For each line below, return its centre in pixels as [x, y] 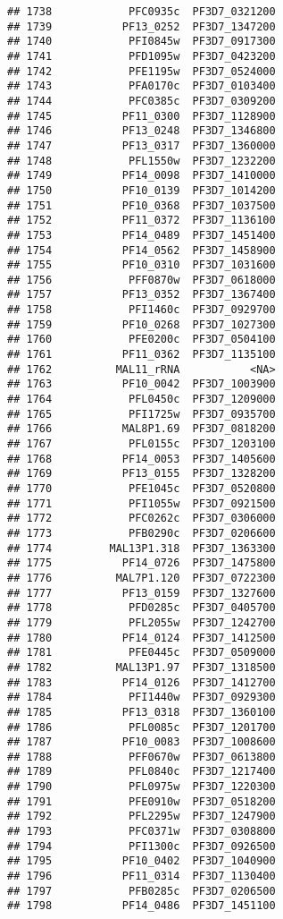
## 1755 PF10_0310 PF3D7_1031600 [141, 265]
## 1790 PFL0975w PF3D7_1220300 [141, 787]
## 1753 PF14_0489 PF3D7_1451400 [141, 235]
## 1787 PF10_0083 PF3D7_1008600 [141, 742]
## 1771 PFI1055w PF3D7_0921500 [141, 503]
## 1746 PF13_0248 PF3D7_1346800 [141, 131]
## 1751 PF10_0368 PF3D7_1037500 [141, 205]
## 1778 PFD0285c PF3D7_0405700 [141, 608]
